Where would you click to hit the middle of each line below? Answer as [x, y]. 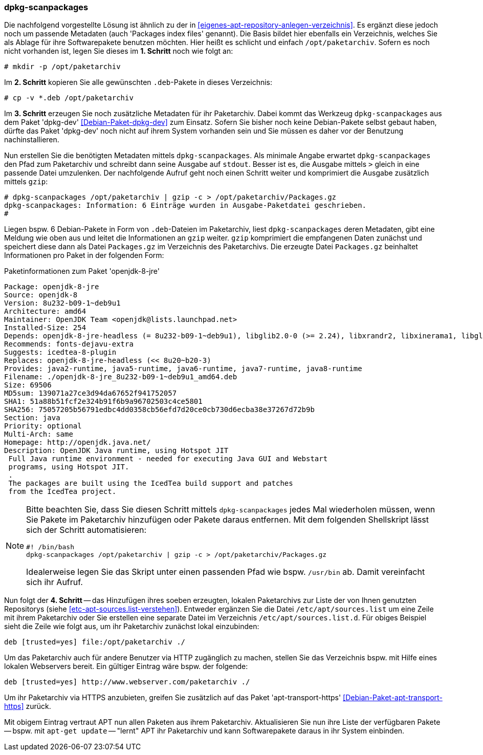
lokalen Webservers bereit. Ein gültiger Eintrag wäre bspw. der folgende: [126, 666]
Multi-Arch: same [39, 434]
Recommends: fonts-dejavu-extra [69, 344]
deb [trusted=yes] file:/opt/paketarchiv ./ [95, 642]
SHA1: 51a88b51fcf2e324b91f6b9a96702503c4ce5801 [103, 402]
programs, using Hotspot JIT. [69, 467]
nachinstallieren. [32, 140]
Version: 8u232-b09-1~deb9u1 [62, 303]
